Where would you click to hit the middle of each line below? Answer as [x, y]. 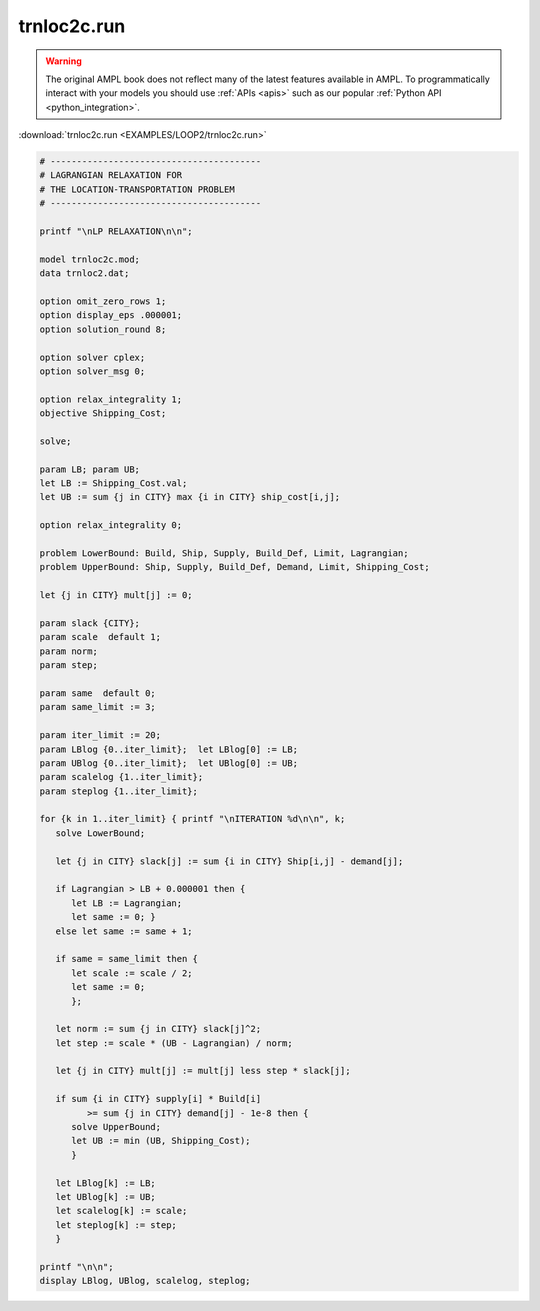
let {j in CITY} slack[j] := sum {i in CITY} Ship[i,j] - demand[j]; [229, 861]
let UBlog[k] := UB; [106, 1196]
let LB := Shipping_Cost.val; [113, 483]
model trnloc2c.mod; [89, 259]
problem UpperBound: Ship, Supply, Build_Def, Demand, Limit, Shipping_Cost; [234, 567]
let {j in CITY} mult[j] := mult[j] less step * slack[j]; [203, 1071]
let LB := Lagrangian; [127, 903]
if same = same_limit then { [127, 959]
